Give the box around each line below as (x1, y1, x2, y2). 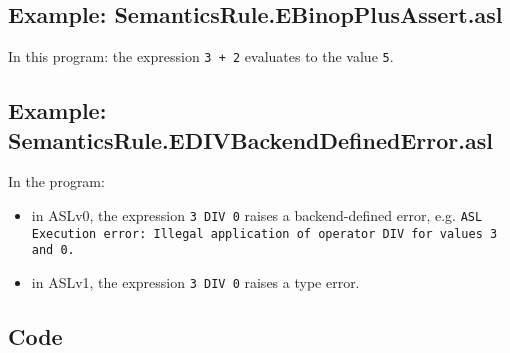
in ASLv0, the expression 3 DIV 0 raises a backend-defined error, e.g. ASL (31, 205, 483, 226)
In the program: (8, 171, 105, 192)
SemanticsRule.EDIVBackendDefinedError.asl (8, 124, 493, 155)
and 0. (31, 243, 75, 258)
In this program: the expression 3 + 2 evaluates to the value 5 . (8, 46, 394, 67)
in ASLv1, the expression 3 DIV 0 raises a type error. (31, 272, 360, 293)
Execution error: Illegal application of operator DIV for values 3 (31, 226, 498, 241)
